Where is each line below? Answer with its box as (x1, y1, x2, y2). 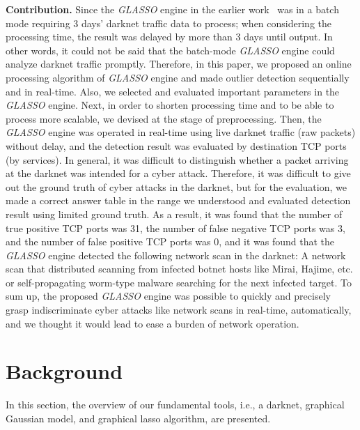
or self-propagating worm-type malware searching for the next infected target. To (6, 275, 352, 289)
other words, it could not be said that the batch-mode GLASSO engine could (6, 43, 335, 57)
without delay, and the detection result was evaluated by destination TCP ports (6, 138, 347, 153)
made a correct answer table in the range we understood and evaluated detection (6, 193, 351, 208)
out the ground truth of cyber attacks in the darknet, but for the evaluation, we (6, 179, 347, 194)
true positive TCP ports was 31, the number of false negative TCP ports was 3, (6, 220, 345, 235)
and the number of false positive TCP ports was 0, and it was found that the (6, 234, 334, 249)
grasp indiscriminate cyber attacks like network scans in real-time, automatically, (6, 302, 352, 317)
